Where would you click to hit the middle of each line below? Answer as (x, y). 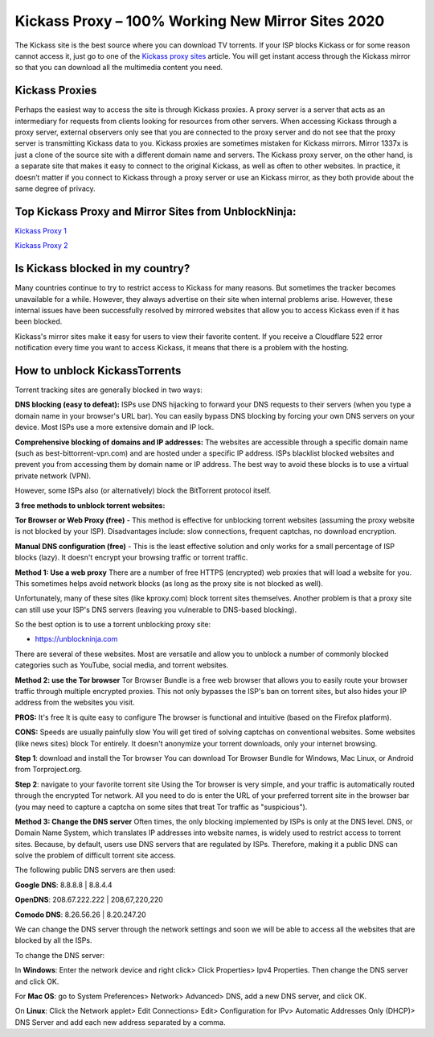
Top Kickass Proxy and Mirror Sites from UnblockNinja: (156, 211)
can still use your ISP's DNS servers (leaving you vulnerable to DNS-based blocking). (156, 609)
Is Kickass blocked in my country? (102, 269)
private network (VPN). (53, 476)
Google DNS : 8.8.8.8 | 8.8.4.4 (63, 885)
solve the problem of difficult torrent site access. (95, 855)
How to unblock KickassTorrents (98, 370)
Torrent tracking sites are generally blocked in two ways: (108, 390)
